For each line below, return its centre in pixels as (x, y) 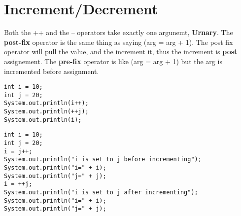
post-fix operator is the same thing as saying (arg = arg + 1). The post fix (119, 42)
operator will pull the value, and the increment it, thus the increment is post (121, 52)
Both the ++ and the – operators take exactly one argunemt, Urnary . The (119, 32)
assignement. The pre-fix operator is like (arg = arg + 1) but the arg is (113, 61)
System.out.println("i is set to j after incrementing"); (101, 192)
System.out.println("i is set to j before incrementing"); (103, 160)
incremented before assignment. (52, 71)
